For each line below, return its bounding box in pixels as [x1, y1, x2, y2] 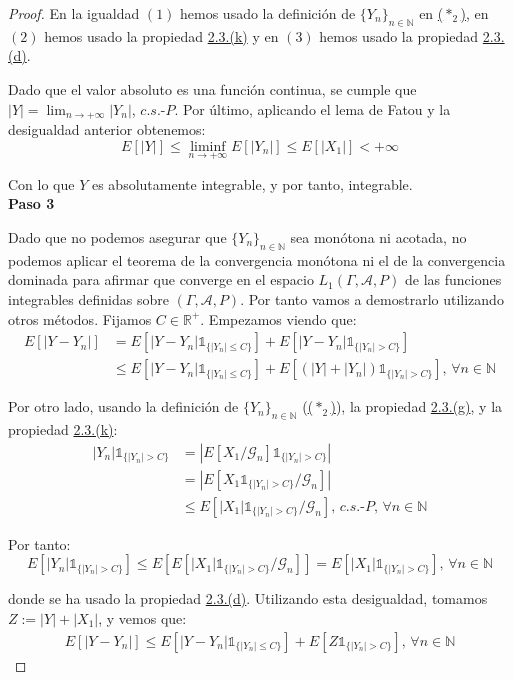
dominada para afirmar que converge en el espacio [8, 269, 314, 290]
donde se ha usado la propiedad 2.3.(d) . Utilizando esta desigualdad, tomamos [8, 588, 488, 609]
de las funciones [405, 269, 502, 290]
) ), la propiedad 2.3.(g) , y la [330, 396, 503, 417]
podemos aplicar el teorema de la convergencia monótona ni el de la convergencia [8, 249, 506, 270]
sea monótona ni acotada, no [290, 227, 467, 248]
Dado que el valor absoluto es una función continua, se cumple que [8, 78, 417, 99]
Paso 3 [8, 193, 55, 214]
